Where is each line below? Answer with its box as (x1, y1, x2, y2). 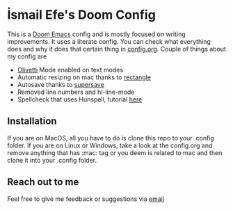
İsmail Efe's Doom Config (7, 7, 156, 23)
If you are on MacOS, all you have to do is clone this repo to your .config (7, 134, 214, 142)
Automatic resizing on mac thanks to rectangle (17, 73, 152, 81)
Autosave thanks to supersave (17, 80, 104, 88)
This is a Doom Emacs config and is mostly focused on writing (7, 30, 186, 38)
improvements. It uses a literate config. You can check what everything (7, 37, 211, 45)
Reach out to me (7, 176, 79, 188)
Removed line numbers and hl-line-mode (17, 88, 135, 96)
